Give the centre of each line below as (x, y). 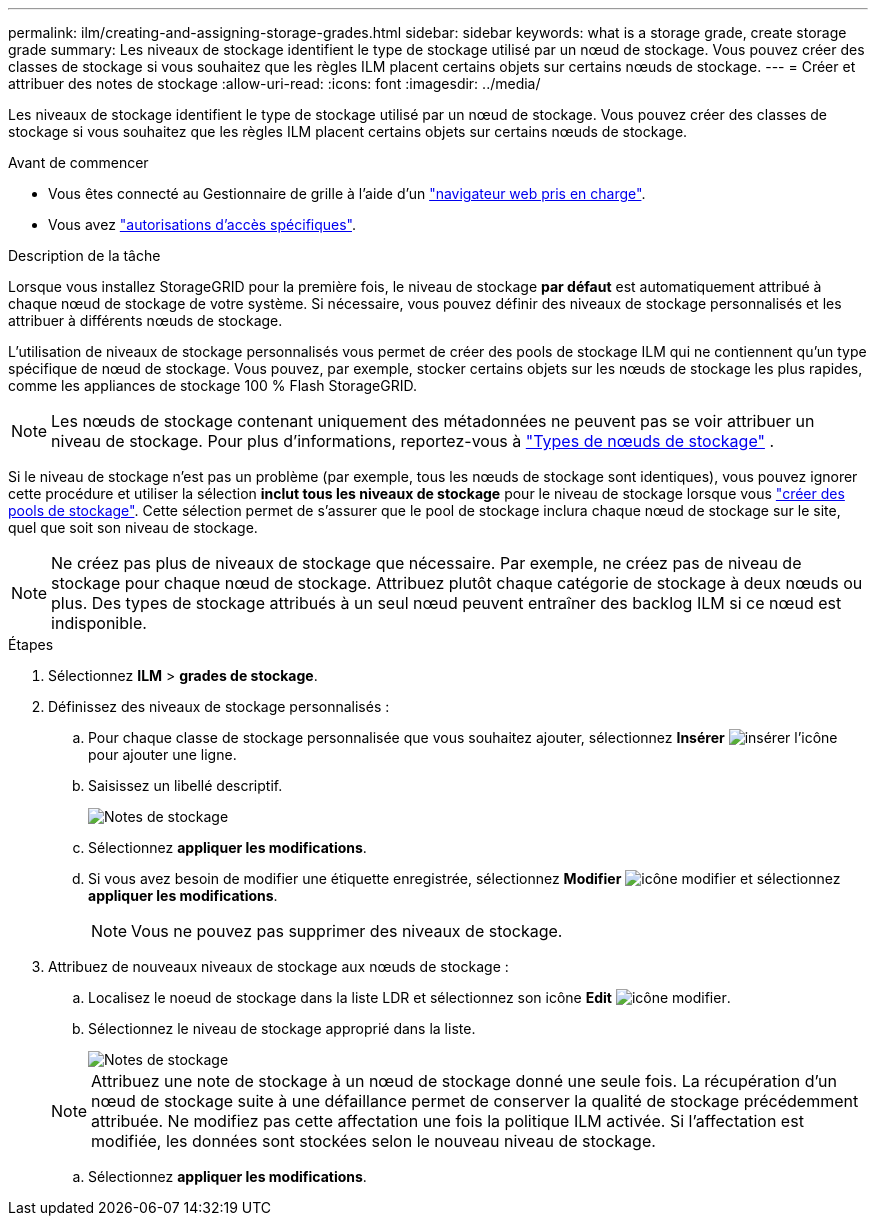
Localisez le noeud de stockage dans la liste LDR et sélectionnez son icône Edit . (409, 997)
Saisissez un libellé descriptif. (185, 785)
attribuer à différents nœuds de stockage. (145, 320)
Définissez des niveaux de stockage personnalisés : (219, 706)
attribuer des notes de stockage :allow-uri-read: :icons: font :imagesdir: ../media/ (274, 83)
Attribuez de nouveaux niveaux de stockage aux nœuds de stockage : (278, 966)
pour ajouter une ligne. (162, 754)
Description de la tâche (84, 255)
